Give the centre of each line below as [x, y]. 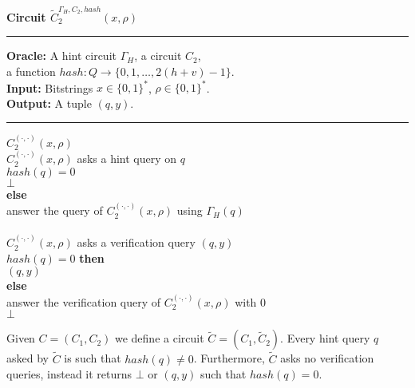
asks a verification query [136, 242]
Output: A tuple [49, 103]
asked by [28, 358]
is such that [93, 358]
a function [31, 71]
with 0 [251, 301]
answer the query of [55, 210]
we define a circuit [159, 338]
